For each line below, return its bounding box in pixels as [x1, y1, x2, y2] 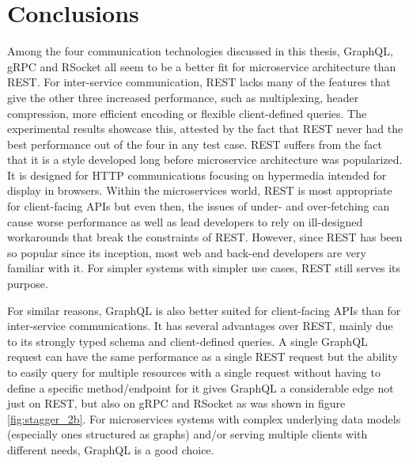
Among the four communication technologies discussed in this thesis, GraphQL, [7, 43, 393, 59]
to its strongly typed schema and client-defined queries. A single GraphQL [7, 332, 368, 349]
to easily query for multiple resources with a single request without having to [7, 364, 381, 380]
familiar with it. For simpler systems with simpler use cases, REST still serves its [7, 260, 401, 276]
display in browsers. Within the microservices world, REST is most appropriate [7, 182, 392, 199]
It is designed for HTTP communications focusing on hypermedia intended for [7, 166, 387, 183]
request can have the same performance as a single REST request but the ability [7, 348, 398, 365]
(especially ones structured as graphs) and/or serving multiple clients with [7, 426, 368, 442]
